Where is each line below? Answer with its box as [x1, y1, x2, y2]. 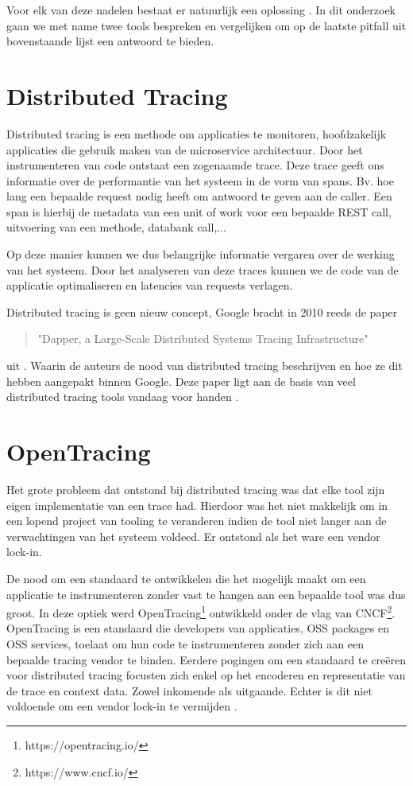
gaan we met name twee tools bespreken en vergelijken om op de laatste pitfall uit [6, 17, 407, 33]
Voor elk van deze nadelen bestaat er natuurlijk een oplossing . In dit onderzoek [6, 2, 396, 18]
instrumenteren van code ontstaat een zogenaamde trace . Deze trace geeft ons [6, 157, 384, 173]
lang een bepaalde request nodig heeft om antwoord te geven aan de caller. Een [6, 188, 392, 204]
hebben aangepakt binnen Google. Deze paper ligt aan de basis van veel [6, 372, 356, 389]
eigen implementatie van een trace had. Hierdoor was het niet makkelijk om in [6, 496, 388, 513]
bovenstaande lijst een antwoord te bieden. [6, 33, 214, 49]
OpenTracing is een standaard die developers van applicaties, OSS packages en [6, 620, 389, 636]
